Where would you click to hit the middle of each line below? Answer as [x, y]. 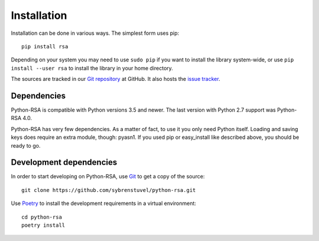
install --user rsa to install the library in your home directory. [92, 68]
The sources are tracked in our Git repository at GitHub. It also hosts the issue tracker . [116, 79]
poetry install [43, 225]
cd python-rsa [42, 217]
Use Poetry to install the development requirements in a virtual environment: [103, 203]
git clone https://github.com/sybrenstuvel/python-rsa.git [109, 190]
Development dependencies [64, 162]
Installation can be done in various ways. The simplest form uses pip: [95, 33]
